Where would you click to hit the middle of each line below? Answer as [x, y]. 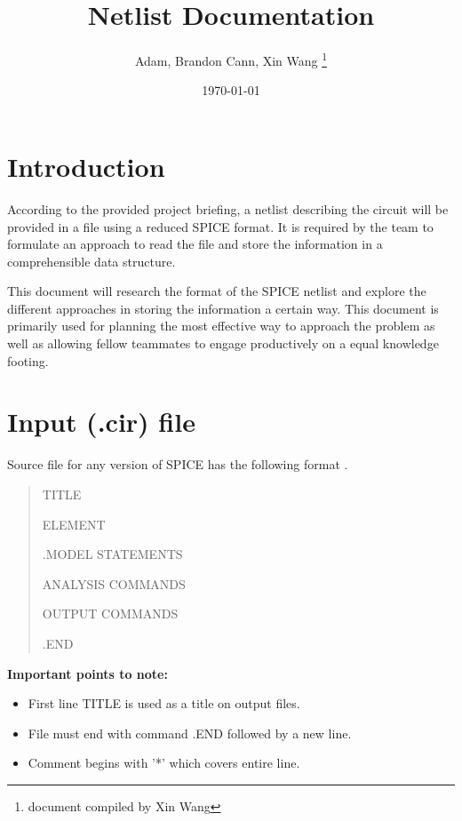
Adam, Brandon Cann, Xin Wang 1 [231, 59]
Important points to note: [88, 673]
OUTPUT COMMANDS [110, 614]
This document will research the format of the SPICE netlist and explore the [217, 291]
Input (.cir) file [101, 422]
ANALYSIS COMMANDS [114, 583]
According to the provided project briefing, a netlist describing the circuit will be [228, 208]
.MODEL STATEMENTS [112, 554]
